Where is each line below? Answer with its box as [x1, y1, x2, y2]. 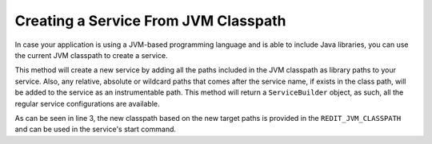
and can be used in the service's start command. [14, 124, 176, 134]
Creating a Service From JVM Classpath [14, 12, 286, 29]
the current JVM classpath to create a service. [14, 50, 168, 60]
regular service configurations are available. [14, 99, 160, 108]
